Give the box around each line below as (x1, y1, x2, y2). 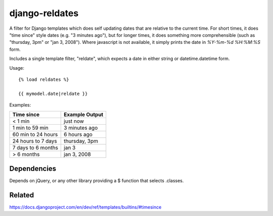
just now (64, 118, 84, 125)
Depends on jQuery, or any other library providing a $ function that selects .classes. (9, 177, 184, 184)
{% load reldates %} (18, 76, 69, 82)
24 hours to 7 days (12, 138, 58, 145)
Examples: (9, 102, 31, 108)
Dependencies (9, 164, 57, 173)
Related (9, 191, 34, 199)
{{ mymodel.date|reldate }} (18, 91, 88, 96)
